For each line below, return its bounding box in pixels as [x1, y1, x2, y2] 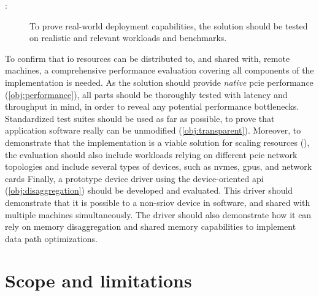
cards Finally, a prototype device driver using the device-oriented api [5, 172, 264, 184]
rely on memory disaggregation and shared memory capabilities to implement [5, 220, 296, 233]
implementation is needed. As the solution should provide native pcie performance [5, 75, 313, 88]
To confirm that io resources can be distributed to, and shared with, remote [5, 51, 290, 64]
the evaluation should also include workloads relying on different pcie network [5, 148, 298, 161]
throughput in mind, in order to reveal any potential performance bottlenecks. [5, 100, 299, 113]
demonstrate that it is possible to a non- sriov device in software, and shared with [5, 195, 310, 208]
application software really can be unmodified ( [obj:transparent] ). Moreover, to [5, 124, 301, 137]
